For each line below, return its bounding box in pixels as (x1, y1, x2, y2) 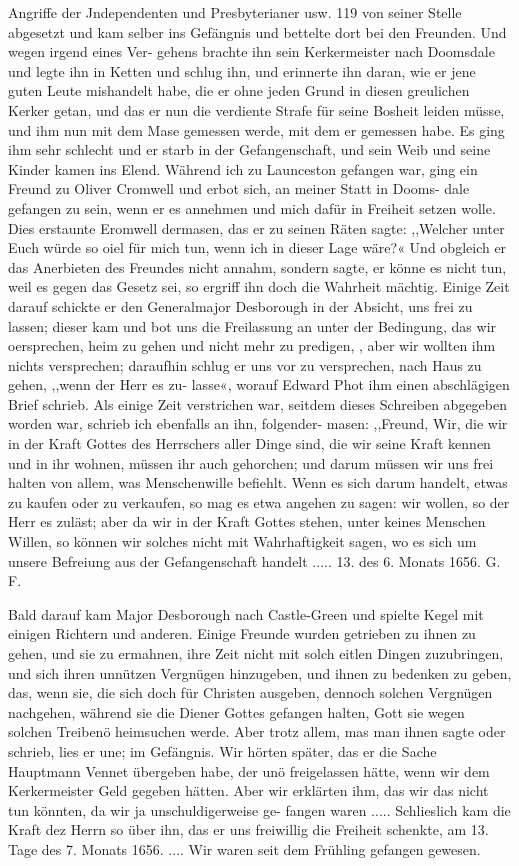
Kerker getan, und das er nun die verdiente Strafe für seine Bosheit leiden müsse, (8, 99, 505, 120)
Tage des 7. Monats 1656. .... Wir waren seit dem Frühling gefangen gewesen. (8, 838, 481, 859)
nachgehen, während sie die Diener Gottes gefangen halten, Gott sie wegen (8, 701, 465, 722)
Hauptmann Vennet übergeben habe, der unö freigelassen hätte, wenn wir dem (8, 760, 490, 781)
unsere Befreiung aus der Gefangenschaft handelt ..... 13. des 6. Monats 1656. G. (8, 550, 501, 571)
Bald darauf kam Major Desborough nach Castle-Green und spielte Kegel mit (8, 603, 484, 624)
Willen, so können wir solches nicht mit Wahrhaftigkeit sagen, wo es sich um (8, 531, 477, 552)
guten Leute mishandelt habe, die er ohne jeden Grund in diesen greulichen (8, 80, 470, 101)
